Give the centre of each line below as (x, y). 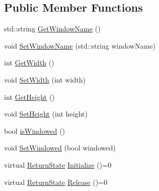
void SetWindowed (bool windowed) (60, 148)
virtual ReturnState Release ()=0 (56, 182)
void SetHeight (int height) (46, 114)
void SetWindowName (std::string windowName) (80, 45)
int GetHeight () (30, 97)
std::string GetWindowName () (52, 29)
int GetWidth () (29, 63)
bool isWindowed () (35, 130)
